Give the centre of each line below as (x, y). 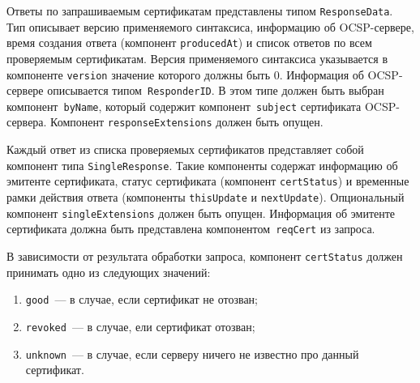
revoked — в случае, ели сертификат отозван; (140, 326)
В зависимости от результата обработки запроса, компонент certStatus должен (205, 256)
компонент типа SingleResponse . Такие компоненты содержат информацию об (202, 165)
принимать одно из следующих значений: (109, 272)
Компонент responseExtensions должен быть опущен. (187, 122)
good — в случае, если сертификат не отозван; (141, 299)
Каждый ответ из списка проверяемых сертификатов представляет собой (185, 149)
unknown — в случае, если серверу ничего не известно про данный (192, 353)
